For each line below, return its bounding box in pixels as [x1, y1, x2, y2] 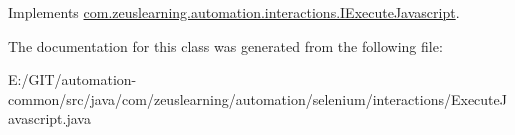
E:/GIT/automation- [8, 69, 137, 90]
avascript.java [8, 108, 91, 129]
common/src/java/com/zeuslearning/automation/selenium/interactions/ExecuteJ [8, 88, 507, 109]
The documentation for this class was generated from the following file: [8, 35, 443, 56]
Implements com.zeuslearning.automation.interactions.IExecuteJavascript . [8, 2, 460, 22]
